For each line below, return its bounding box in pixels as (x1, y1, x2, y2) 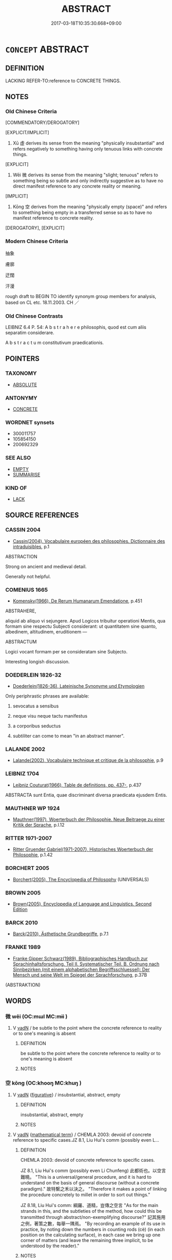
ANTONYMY (5, 394, 37, 401)
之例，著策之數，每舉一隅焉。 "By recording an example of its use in (20, 1220, 166, 1227)
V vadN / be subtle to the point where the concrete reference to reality (12, 1025, 162, 1031)
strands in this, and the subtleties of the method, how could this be (20, 1208, 162, 1214)
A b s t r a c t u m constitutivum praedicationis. (5, 340, 104, 346)
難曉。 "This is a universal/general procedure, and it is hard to (20, 1174, 151, 1180)
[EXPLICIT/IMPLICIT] (5, 130, 50, 136)
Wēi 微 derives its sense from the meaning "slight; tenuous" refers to (12, 172, 158, 178)
